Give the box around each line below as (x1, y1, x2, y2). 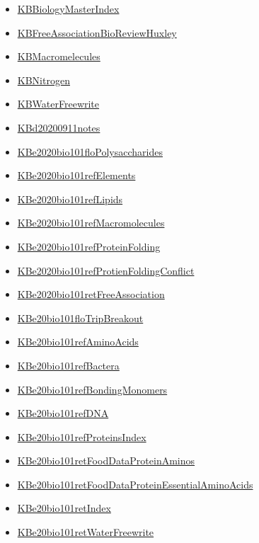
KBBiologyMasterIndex (17, 1, 120, 16)
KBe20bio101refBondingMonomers (17, 382, 168, 396)
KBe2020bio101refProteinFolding (17, 239, 161, 253)
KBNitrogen (17, 72, 70, 87)
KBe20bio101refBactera (17, 358, 120, 372)
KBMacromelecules (17, 49, 100, 64)
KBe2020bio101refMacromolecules (17, 215, 165, 230)
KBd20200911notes (17, 120, 100, 135)
